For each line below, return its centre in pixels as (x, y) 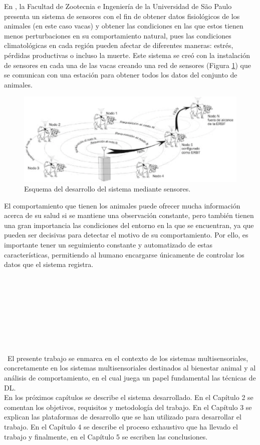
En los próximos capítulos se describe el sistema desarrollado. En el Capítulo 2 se (129, 397)
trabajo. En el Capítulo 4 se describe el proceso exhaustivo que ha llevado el (121, 426)
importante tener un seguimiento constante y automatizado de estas (108, 245)
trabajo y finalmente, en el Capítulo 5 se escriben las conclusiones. (106, 436)
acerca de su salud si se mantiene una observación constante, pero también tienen (129, 215)
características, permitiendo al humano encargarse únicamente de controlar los (124, 254)
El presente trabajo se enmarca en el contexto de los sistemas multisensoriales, (128, 358)
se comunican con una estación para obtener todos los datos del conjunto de (121, 75)
